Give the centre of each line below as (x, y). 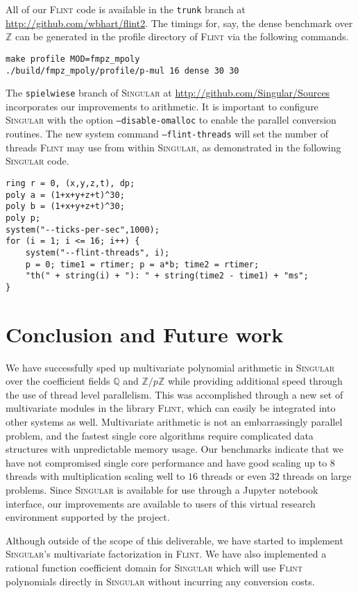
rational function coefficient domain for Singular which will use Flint (154, 567)
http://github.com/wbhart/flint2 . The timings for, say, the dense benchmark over (179, 23)
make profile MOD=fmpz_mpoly (73, 59)
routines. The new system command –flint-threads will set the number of (167, 134)
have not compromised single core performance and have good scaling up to (167, 462)
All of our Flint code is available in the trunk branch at (126, 9)
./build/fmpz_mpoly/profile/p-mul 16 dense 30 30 (122, 70)
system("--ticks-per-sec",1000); (83, 229)
